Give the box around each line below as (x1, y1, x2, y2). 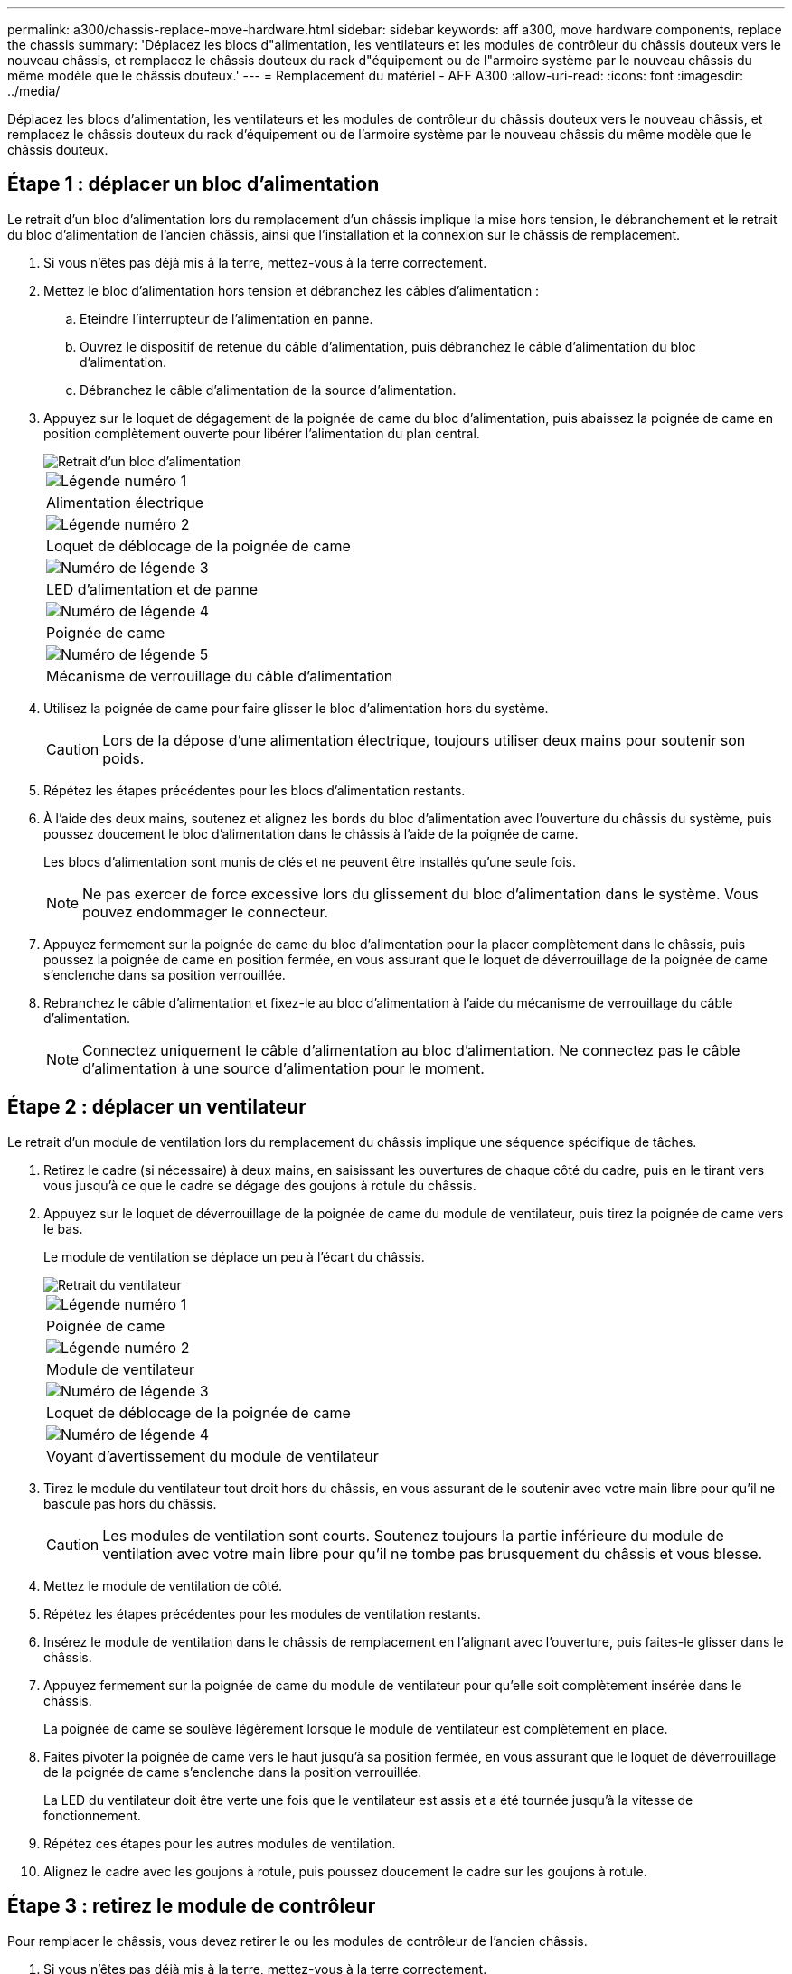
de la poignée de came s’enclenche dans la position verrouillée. (43, 1763, 422, 1780)
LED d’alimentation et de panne (46, 579, 259, 598)
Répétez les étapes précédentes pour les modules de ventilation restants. (43, 1605, 481, 1621)
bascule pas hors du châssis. (43, 1495, 217, 1511)
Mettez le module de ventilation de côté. (43, 1577, 283, 1593)
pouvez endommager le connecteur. (82, 902, 329, 921)
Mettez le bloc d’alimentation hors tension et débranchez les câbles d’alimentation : (43, 282, 540, 298)
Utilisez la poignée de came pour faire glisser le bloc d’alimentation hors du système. (43, 700, 549, 716)
